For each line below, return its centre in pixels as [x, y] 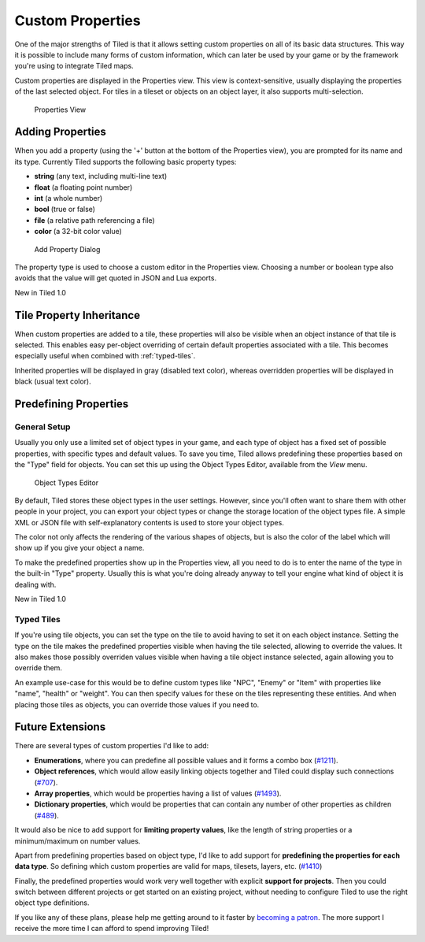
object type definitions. [52, 903]
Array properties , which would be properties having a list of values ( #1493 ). [158, 793]
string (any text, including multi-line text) [101, 176]
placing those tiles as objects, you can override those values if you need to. [137, 704]
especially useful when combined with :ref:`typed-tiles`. [105, 356]
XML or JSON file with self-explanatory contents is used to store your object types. [150, 522]
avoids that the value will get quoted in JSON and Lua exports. [115, 278]
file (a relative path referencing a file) [94, 220]
